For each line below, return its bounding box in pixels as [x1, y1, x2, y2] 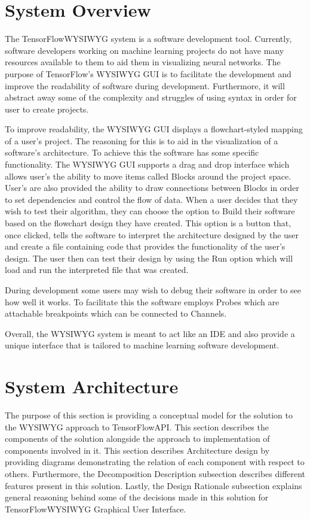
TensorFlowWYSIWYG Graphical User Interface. [5, 502, 186, 515]
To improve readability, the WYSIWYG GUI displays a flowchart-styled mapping [5, 123, 303, 135]
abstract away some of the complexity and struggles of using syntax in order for [5, 91, 297, 104]
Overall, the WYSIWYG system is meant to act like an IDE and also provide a [5, 327, 295, 339]
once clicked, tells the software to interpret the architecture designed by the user [5, 228, 299, 241]
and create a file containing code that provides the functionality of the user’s [5, 240, 286, 253]
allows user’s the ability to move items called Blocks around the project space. [5, 169, 291, 182]
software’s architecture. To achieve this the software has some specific [5, 146, 259, 159]
